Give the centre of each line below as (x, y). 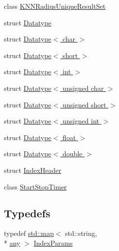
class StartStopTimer (35, 186)
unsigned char (83, 88)
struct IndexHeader (33, 170)
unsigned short (84, 104)
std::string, (81, 233)
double (72, 154)
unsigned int (81, 121)
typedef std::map (29, 233)
